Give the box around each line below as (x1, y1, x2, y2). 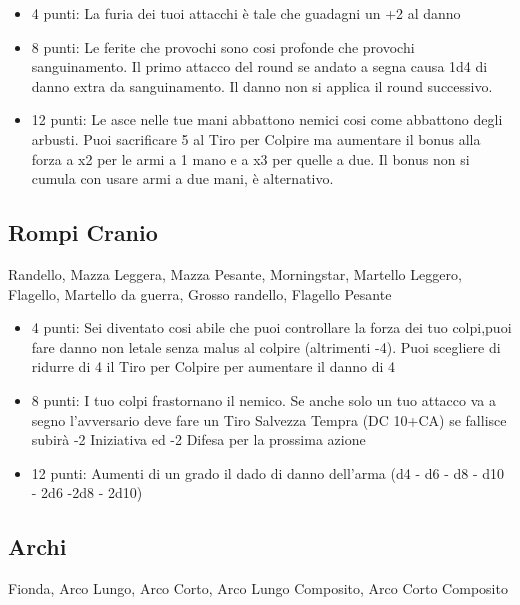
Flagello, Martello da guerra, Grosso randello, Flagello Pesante (8, 283, 392, 304)
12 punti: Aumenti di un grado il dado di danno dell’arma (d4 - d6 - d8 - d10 (31, 462, 505, 483)
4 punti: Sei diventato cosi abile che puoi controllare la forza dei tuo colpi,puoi (31, 317, 512, 338)
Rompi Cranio (8, 217, 158, 248)
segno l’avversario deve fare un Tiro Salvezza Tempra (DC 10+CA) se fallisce (31, 409, 507, 430)
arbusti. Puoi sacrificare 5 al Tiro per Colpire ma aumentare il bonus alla (31, 128, 481, 149)
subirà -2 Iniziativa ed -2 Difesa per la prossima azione (31, 429, 366, 450)
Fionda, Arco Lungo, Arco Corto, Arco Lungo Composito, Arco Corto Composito (8, 578, 508, 599)
